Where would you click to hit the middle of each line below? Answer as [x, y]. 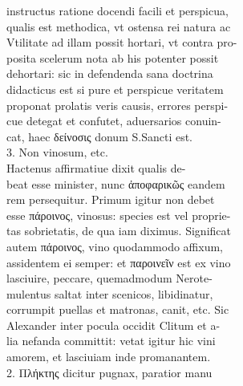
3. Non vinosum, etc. [57, 152]
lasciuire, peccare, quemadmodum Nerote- [109, 278]
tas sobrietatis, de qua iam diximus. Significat [119, 231]
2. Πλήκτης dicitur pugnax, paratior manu [109, 372]
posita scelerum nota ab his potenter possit [113, 57]
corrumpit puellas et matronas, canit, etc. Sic [118, 309]
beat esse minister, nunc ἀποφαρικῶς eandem [116, 183]
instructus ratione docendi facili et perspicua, [117, 10]
